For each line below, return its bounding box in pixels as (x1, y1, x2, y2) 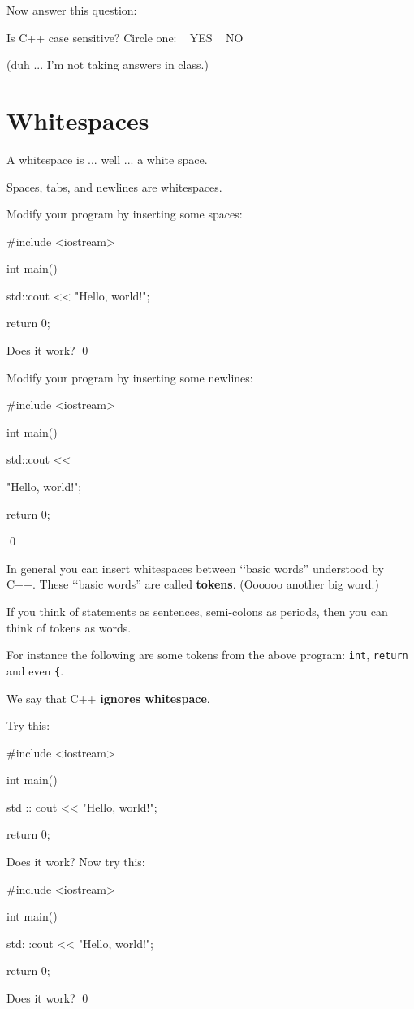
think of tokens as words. (6, 619, 132, 636)
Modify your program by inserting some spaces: (6, 205, 243, 222)
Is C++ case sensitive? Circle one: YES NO (6, 28, 244, 45)
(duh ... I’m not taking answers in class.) (6, 56, 209, 73)
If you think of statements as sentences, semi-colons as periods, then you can (6, 603, 388, 619)
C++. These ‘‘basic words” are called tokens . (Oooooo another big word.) (6, 576, 379, 593)
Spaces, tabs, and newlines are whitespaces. (6, 178, 222, 195)
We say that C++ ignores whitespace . (6, 689, 210, 706)
